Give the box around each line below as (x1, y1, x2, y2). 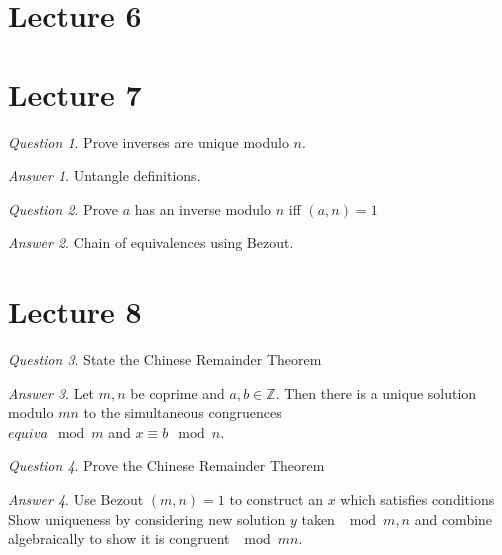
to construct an (229, 488, 323, 509)
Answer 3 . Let (8, 382, 95, 403)
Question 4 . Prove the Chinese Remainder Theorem (8, 455, 325, 476)
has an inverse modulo (134, 198, 271, 219)
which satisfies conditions (340, 488, 495, 509)
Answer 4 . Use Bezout (8, 488, 144, 509)
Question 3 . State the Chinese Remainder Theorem (8, 349, 322, 369)
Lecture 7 (8, 73, 142, 114)
